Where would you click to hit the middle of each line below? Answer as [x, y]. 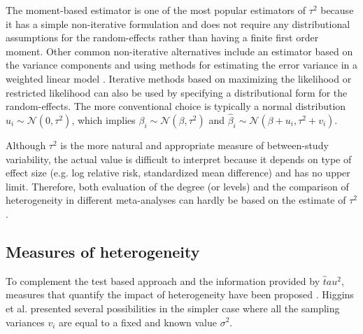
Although [26, 145]
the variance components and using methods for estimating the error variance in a [181, 65]
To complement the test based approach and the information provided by [163, 280]
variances [25, 322]
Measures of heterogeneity [103, 251]
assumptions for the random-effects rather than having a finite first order [162, 37]
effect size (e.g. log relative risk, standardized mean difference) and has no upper [178, 173]
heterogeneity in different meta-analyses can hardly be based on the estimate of [176, 200]
